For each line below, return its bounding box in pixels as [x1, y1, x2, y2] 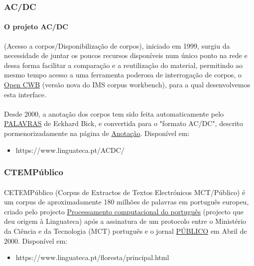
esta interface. [4, 89, 46, 99]
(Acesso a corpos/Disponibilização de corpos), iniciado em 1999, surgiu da [4, 40, 230, 51]
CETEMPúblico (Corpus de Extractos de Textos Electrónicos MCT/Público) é [4, 187, 246, 197]
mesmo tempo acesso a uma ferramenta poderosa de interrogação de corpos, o [4, 69, 242, 80]
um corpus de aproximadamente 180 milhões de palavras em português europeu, [4, 197, 249, 207]
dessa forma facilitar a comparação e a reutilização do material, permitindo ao [4, 60, 243, 70]
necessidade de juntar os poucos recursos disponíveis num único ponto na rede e [4, 50, 248, 61]
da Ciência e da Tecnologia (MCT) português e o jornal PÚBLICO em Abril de [4, 225, 247, 236]
